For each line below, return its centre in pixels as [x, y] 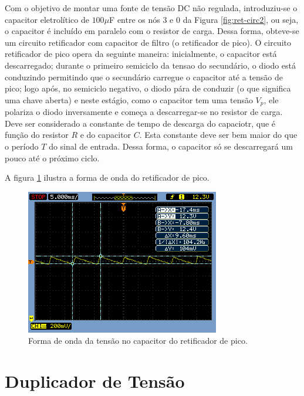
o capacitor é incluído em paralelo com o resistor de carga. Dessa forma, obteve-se [152, 31]
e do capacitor [106, 135]
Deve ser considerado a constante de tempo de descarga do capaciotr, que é [140, 123]
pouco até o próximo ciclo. [52, 158]
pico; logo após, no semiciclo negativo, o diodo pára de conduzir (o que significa [148, 88]
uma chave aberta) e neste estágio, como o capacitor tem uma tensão [129, 99]
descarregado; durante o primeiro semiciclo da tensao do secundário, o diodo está [151, 65]
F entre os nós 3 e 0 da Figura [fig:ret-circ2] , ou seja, [204, 19]
